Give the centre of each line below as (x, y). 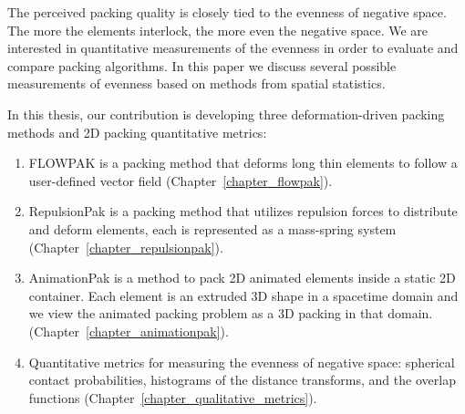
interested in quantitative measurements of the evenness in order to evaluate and (233, 48)
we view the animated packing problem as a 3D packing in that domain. (231, 313)
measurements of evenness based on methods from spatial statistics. (196, 83)
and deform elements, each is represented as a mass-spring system (212, 228)
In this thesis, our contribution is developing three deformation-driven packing (226, 114)
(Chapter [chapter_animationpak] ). (129, 331)
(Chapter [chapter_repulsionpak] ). (126, 247)
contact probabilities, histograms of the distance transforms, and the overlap (242, 380)
